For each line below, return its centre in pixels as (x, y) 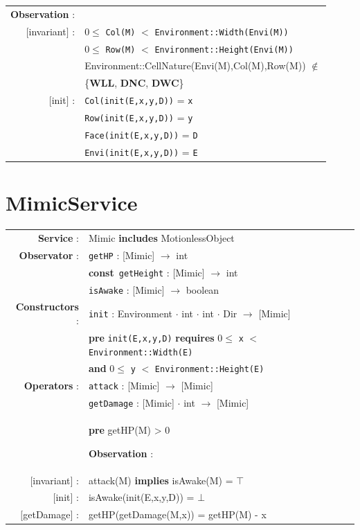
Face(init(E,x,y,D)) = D (141, 134)
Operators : (51, 386)
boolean (202, 289)
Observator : (49, 255)
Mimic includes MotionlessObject (161, 237)
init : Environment (130, 313)
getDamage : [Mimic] (131, 403)
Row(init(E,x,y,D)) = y (139, 117)
